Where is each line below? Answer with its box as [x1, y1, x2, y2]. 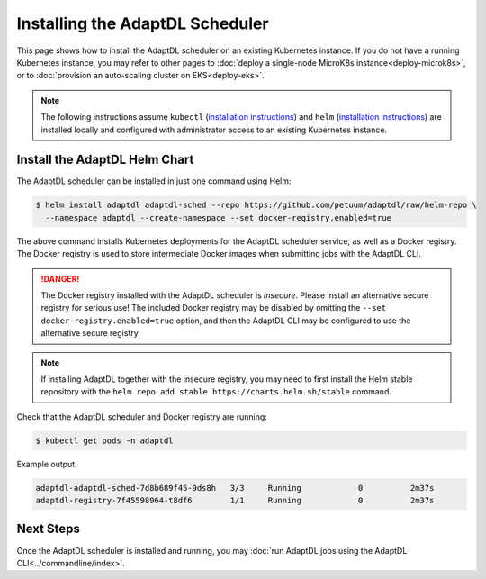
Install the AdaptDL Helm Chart [16, 152, 194, 167]
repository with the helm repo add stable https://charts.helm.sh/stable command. [40, 386, 391, 397]
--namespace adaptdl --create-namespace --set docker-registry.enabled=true [45, 213, 391, 222]
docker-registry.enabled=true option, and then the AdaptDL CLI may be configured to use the [40, 315, 411, 326]
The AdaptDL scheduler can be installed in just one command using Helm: [16, 176, 292, 186]
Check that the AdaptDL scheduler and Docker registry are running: [16, 411, 267, 422]
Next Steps [16, 521, 80, 537]
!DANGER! [40, 273, 80, 284]
